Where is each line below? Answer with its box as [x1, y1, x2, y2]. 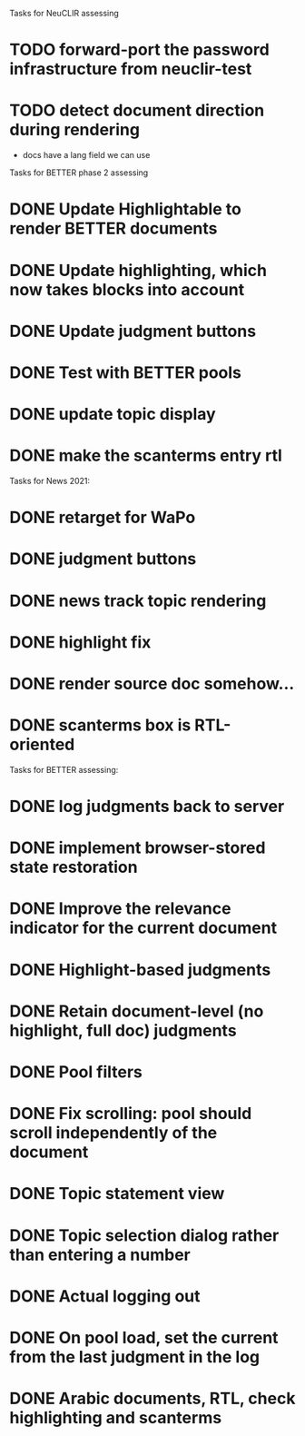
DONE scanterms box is [9, 715, 192, 736]
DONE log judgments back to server [9, 797, 285, 817]
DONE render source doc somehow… [9, 673, 295, 694]
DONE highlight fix [9, 631, 152, 652]
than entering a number [9, 1244, 191, 1265]
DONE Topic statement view [9, 1183, 225, 1204]
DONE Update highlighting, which [9, 260, 268, 281]
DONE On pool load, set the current [9, 1327, 279, 1348]
